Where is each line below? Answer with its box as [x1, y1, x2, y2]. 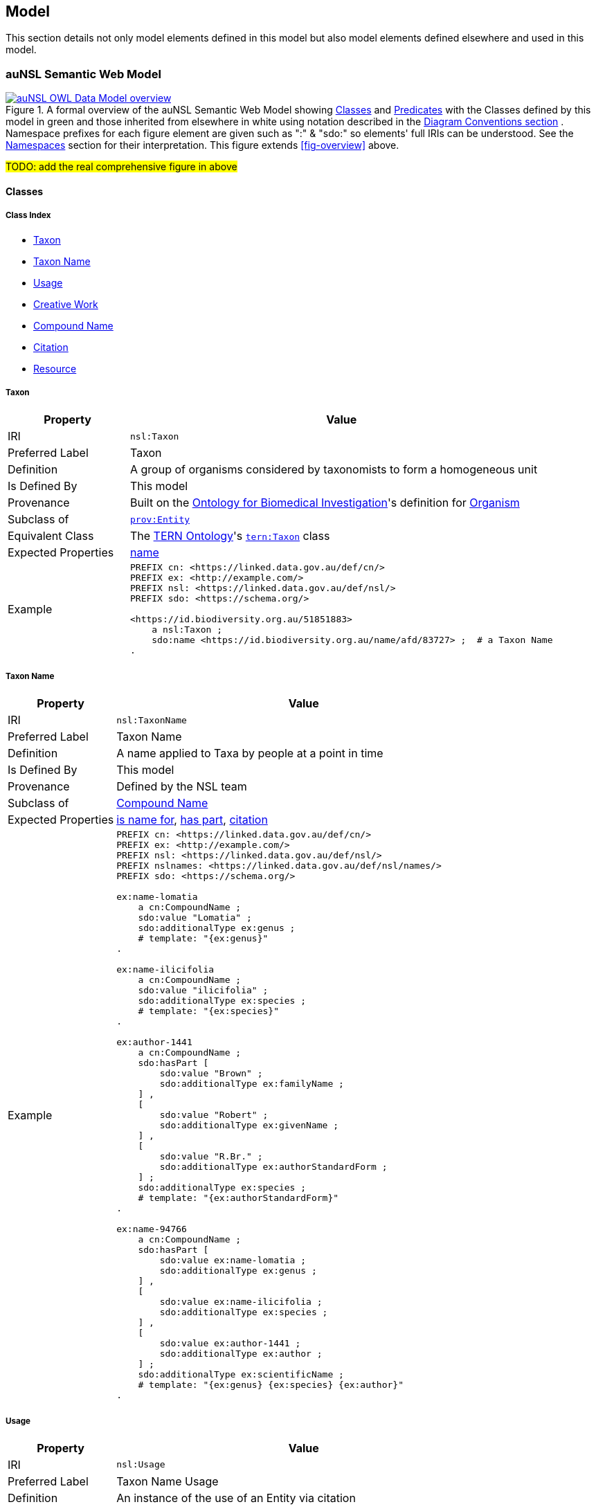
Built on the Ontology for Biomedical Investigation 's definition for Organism [129, 496, 520, 510]
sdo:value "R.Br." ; [159, 1151, 263, 1162]
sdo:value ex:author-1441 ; [159, 1338, 301, 1349]
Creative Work [33, 298, 98, 310]
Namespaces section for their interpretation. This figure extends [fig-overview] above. [6, 139, 399, 152]
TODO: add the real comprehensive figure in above [6, 161, 237, 173]
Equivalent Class [8, 529, 94, 543]
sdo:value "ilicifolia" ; [138, 985, 269, 996]
